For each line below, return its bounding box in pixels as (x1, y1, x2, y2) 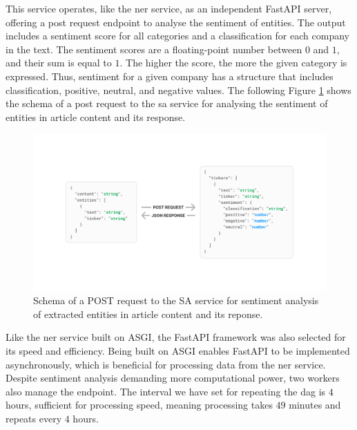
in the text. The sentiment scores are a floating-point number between (6, 41, 302, 56)
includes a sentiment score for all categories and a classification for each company (6, 28, 349, 43)
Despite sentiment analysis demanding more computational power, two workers (6, 371, 340, 385)
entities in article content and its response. (6, 109, 186, 124)
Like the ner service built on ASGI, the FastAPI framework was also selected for (6, 330, 346, 344)
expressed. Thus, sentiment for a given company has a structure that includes (6, 68, 334, 83)
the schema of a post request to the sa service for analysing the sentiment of (6, 96, 328, 111)
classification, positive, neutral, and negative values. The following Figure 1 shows (6, 82, 351, 97)
